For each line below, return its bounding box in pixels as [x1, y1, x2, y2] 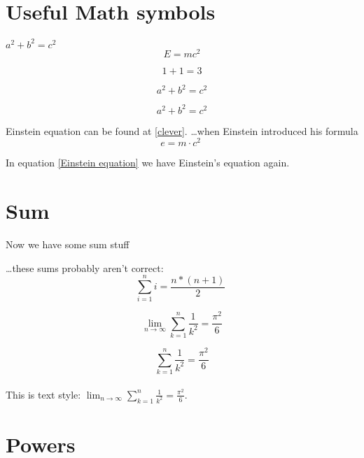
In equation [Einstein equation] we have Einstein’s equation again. [6, 155, 290, 170]
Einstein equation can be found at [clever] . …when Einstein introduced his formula [6, 123, 358, 138]
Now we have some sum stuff [6, 237, 129, 252]
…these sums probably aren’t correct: [6, 260, 164, 275]
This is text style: [6, 387, 81, 401]
